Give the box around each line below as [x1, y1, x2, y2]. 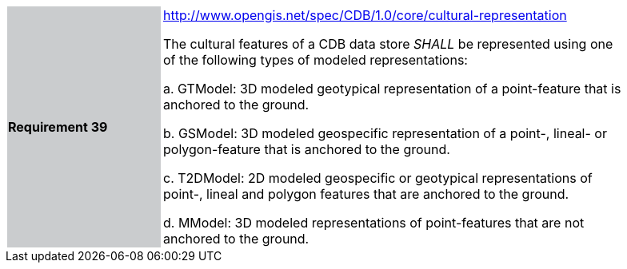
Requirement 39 [8, 119, 108, 135]
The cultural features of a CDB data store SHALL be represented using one [163, 36, 613, 52]
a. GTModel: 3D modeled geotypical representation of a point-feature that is [163, 81, 621, 97]
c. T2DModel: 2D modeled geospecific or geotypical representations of [163, 170, 593, 186]
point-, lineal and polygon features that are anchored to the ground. [163, 186, 569, 202]
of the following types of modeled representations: [163, 52, 468, 68]
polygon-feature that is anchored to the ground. [163, 141, 450, 157]
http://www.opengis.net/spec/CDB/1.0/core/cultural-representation [163, 7, 567, 23]
